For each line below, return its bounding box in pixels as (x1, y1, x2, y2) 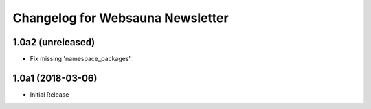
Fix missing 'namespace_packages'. (30, 55, 132, 63)
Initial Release (30, 90, 69, 99)
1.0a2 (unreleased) (12, 36, 95, 48)
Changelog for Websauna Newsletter (12, 10, 229, 25)
